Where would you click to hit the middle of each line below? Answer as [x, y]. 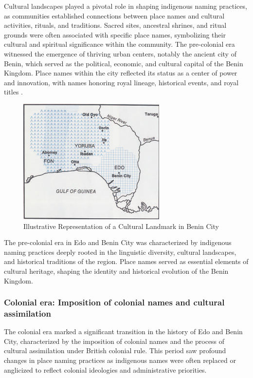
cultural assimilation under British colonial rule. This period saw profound [115, 350]
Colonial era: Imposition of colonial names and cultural [114, 302]
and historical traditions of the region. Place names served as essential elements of [126, 261]
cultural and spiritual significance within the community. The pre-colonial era [119, 44]
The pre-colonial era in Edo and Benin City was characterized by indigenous [118, 242]
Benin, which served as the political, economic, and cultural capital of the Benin [124, 63]
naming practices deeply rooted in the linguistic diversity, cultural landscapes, [120, 252]
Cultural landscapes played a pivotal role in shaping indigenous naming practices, [126, 6]
